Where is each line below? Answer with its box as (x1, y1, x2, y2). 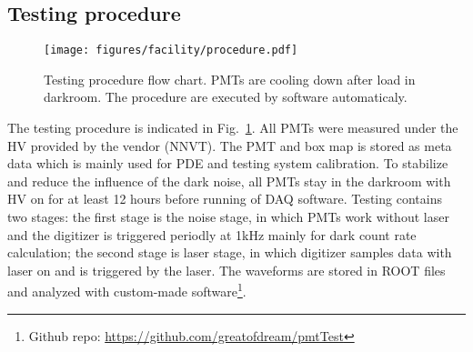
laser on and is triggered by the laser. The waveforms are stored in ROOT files (7, 260, 446, 279)
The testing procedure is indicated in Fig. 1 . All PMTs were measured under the (7, 118, 458, 137)
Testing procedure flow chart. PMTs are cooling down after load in (44, 69, 416, 88)
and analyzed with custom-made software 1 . (7, 279, 247, 301)
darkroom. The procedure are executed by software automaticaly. (44, 87, 408, 106)
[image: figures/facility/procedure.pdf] (44, 44, 298, 57)
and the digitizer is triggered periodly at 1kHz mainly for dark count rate (7, 225, 417, 244)
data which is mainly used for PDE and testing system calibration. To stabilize (7, 154, 448, 173)
